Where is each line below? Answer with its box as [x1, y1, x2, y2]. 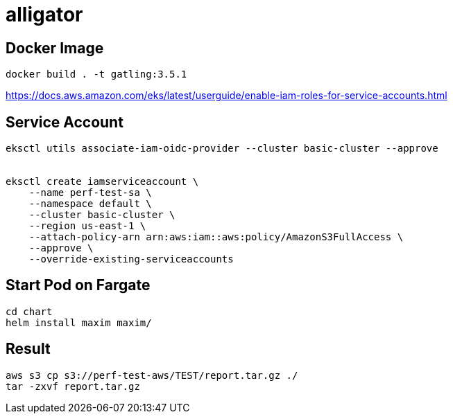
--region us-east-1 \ [28, 220, 146, 232]
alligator [6, 3, 83, 26]
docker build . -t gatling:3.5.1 [6, 69, 187, 80]
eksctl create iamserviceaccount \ [6, 176, 199, 188]
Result [6, 340, 51, 358]
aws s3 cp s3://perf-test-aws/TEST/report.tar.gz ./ [6, 369, 298, 381]
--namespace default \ [28, 198, 152, 210]
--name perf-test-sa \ [28, 187, 152, 199]
